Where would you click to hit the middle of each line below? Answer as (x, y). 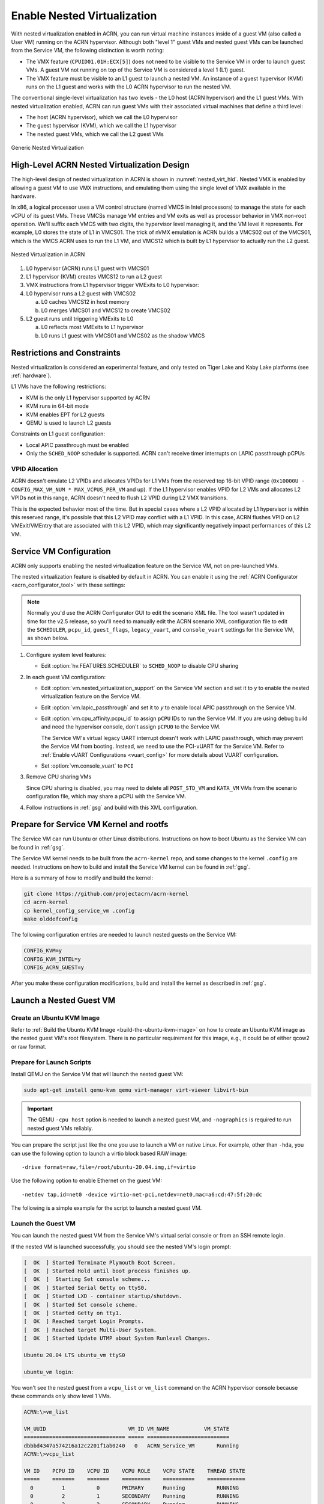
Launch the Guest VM (43, 1223)
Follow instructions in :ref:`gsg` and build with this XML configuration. (112, 807)
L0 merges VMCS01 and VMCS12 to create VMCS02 (106, 310)
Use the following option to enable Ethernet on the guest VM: (86, 1181)
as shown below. (48, 638)
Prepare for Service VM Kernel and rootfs (90, 824)
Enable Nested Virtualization (84, 16)
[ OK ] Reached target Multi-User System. (90, 1330)
